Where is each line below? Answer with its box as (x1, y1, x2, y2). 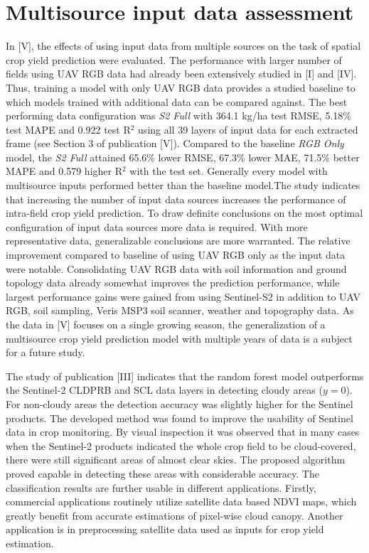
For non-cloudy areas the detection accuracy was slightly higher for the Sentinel (6, 396, 353, 411)
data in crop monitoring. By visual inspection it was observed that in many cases (6, 424, 360, 439)
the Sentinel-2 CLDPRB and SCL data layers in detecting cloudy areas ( (6, 382, 323, 397)
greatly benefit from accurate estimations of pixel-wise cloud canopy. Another (6, 508, 343, 522)
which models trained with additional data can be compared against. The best (6, 94, 348, 109)
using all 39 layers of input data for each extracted (138, 122, 358, 136)
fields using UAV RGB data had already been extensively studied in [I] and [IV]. (6, 66, 357, 81)
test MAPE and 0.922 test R (6, 122, 131, 136)
